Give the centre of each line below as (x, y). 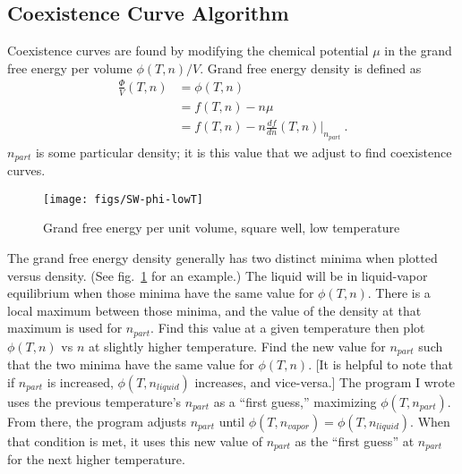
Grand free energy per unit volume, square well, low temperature (222, 228)
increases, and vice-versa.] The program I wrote (325, 381)
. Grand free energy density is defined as (311, 68)
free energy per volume (70, 68)
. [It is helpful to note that (381, 364)
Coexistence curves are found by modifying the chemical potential (188, 51)
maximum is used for (65, 328)
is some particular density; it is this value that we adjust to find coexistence (244, 152)
